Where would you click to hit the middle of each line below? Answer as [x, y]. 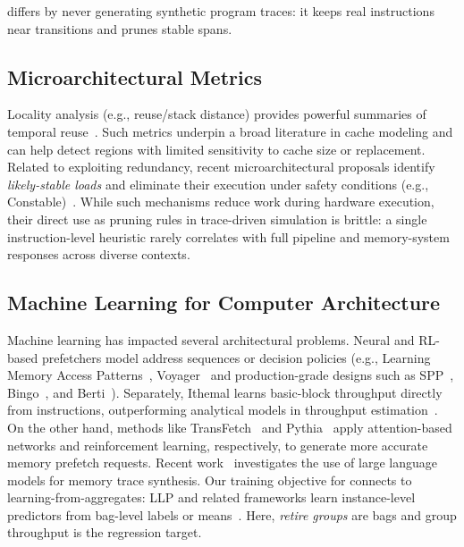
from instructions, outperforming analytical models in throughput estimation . [223, 410]
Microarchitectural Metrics [135, 76]
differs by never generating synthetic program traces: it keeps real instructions [221, 11]
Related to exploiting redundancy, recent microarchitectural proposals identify [221, 167]
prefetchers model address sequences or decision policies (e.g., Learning [236, 357]
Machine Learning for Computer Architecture [224, 303]
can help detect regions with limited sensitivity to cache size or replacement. [216, 149]
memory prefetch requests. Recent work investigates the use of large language [222, 463]
